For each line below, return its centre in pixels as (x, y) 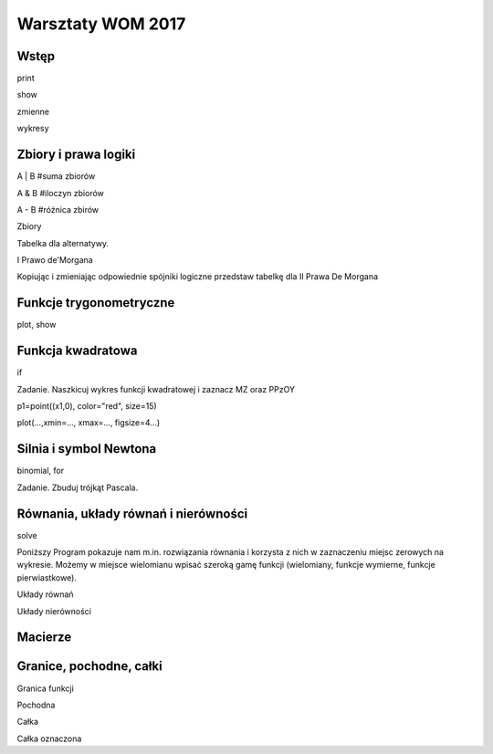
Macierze (44, 638)
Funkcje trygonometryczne (96, 303)
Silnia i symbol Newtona (87, 449)
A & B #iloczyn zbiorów (61, 193)
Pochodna (36, 705)
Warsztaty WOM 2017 (101, 24)
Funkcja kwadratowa (77, 351)
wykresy (33, 129)
